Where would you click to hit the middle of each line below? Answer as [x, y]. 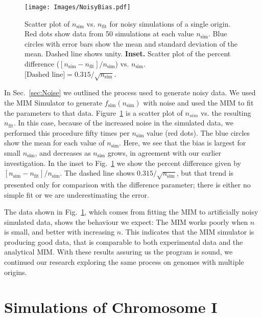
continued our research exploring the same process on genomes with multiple [124, 262]
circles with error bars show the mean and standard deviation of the [131, 43]
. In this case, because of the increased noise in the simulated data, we [123, 123]
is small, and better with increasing [59, 232]
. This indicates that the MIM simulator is [188, 232]
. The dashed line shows [97, 173]
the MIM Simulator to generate [53, 102]
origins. [16, 272]
